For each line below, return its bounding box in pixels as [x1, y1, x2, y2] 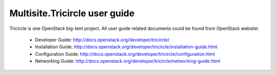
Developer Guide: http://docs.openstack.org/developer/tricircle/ [35, 36, 170, 43]
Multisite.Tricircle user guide [9, 8, 135, 19]
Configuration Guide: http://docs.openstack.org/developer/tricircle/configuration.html [35, 51, 215, 57]
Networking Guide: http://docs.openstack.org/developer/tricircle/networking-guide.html [35, 58, 221, 64]
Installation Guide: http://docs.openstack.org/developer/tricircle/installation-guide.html [35, 44, 218, 50]
